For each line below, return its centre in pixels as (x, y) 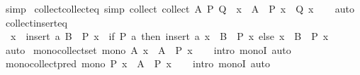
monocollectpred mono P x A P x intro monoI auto (138, 63)
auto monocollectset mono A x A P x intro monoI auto (148, 49)
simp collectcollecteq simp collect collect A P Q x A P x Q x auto (180, 8)
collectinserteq (36, 22)
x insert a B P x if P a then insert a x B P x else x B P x (169, 36)
